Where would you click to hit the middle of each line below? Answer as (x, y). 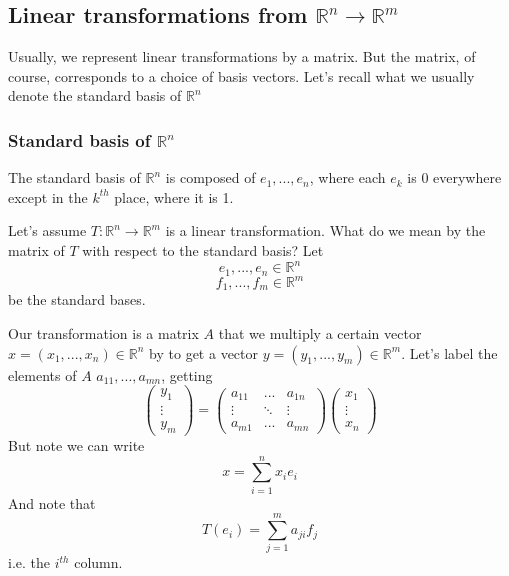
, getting (187, 374)
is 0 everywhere (454, 177)
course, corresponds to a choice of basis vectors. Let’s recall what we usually (241, 75)
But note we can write (76, 445)
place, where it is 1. (174, 196)
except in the (48, 196)
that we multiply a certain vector (320, 333)
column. (98, 562)
